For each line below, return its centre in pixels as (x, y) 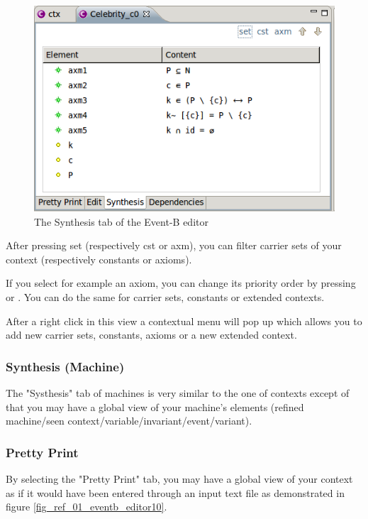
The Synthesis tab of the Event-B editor (121, 221)
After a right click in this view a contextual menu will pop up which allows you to (184, 321)
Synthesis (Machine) (65, 366)
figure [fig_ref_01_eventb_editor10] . (87, 507)
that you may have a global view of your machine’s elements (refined (155, 406)
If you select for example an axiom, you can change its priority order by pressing (181, 283)
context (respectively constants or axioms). (99, 259)
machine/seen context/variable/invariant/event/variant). (129, 421)
